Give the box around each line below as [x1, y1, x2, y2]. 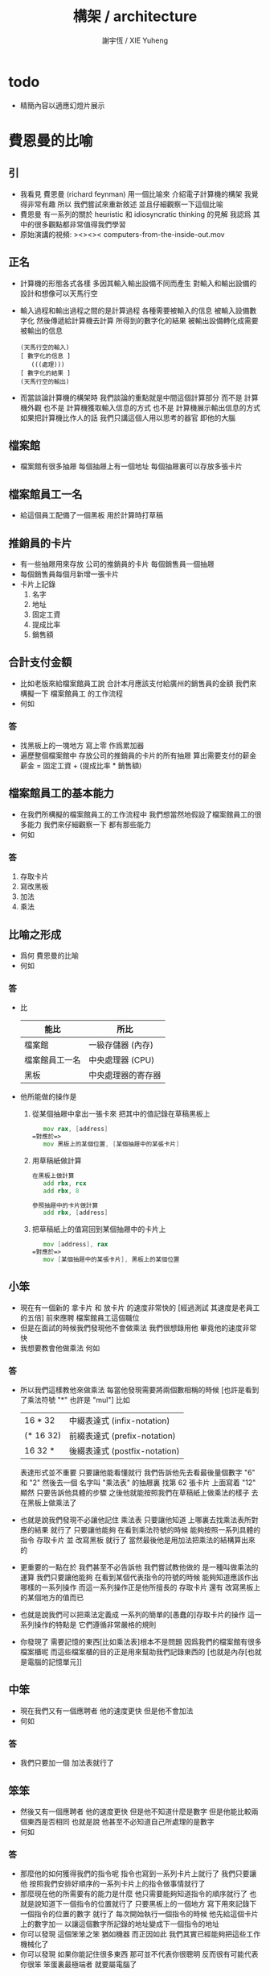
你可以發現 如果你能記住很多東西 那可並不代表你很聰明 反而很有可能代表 [19, 1949, 259, 1959]
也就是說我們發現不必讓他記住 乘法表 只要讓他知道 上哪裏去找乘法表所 [19, 1515, 252, 1525]
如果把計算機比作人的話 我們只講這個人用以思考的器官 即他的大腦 [19, 413, 235, 422]
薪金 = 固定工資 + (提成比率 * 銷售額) [19, 761, 142, 771]
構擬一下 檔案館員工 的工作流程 [19, 688, 123, 698]
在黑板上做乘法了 [19, 1498, 77, 1508]
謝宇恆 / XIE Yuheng [101, 35, 169, 45]
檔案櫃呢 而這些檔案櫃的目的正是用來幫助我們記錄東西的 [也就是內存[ [19, 1647, 247, 1657]
